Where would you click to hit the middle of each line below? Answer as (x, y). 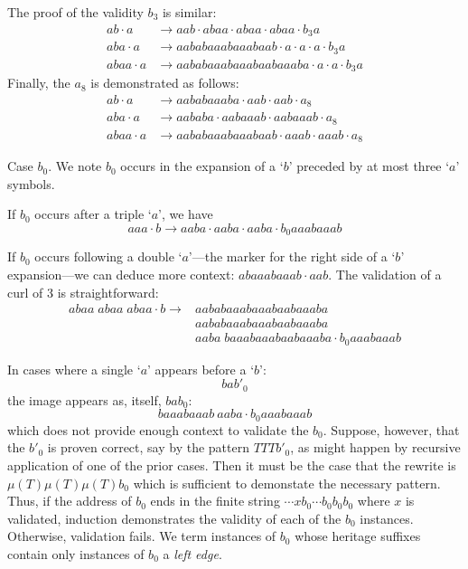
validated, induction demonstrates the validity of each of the (174, 518)
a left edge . (192, 553)
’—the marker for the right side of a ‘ (292, 256)
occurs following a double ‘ (108, 256)
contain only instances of (76, 553)
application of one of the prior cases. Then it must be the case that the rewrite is (232, 465)
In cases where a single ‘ (74, 369)
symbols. (31, 183)
